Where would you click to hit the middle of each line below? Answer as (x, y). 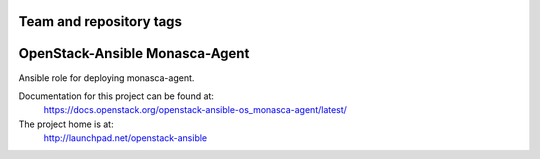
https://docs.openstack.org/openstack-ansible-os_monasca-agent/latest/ (195, 110)
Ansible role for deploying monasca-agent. (106, 77)
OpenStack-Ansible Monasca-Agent (134, 53)
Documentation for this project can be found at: (116, 96)
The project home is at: (66, 124)
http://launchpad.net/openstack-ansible (125, 138)
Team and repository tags (100, 21)
